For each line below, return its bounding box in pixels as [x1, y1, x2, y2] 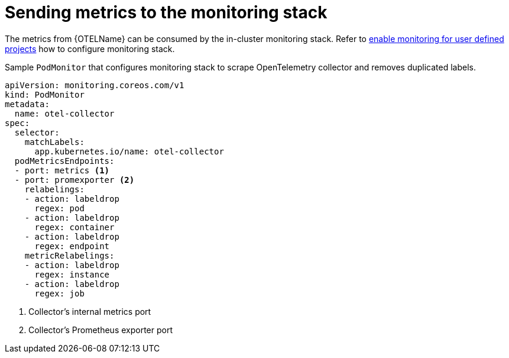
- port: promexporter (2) [14, 175, 135, 185]
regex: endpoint [34, 241, 110, 251]
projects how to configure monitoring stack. [5, 43, 175, 54]
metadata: [5, 99, 50, 109]
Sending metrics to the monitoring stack [5, 2, 328, 22]
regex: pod [34, 203, 85, 213]
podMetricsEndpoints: [14, 156, 115, 166]
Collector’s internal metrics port [28, 306, 151, 317]
